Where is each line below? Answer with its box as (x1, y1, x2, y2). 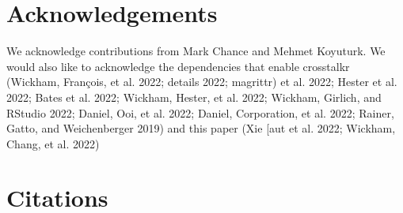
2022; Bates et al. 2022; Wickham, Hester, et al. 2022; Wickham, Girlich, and (6, 88, 382, 105)
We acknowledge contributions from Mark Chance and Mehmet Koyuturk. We (6, 43, 386, 59)
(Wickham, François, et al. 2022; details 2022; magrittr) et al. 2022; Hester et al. (6, 73, 397, 90)
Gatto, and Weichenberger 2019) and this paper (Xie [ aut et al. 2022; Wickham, (6, 120, 396, 136)
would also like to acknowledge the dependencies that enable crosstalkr (6, 58, 350, 74)
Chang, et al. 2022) (6, 135, 100, 151)
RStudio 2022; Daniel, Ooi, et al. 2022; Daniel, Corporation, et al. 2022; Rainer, (6, 104, 394, 121)
